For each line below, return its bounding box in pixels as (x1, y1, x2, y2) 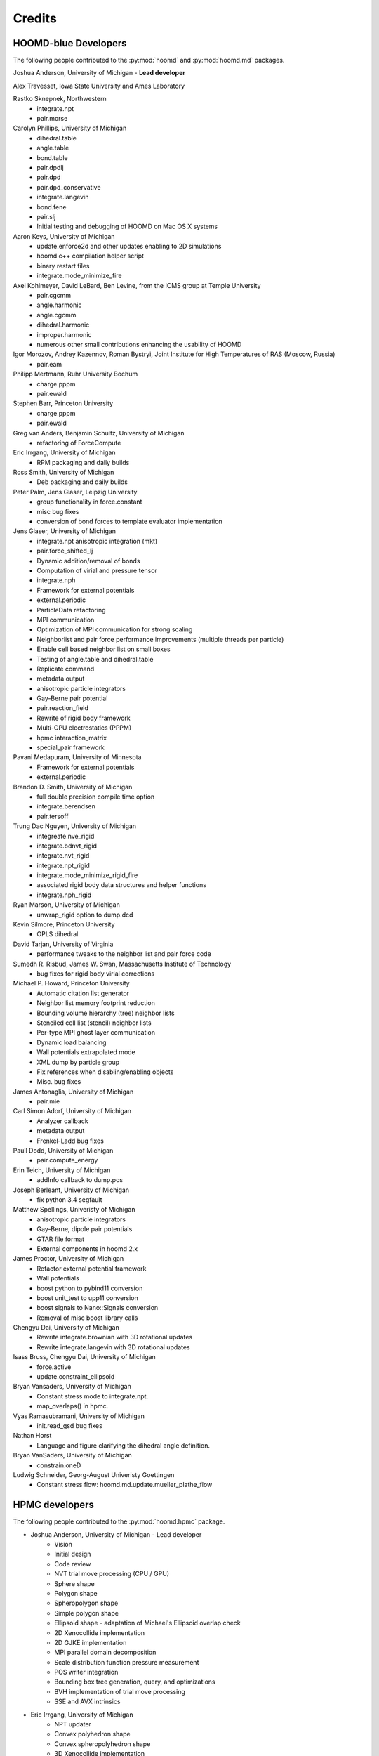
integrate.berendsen (36, 802, 96, 811)
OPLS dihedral (36, 930, 79, 938)
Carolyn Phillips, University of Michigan (13, 124, 127, 133)
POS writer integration (54, 1668, 119, 1677)
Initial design (54, 1549, 91, 1559)
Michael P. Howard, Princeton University (13, 979, 130, 988)
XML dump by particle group (36, 1058, 120, 1066)
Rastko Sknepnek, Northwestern (13, 95, 107, 103)
